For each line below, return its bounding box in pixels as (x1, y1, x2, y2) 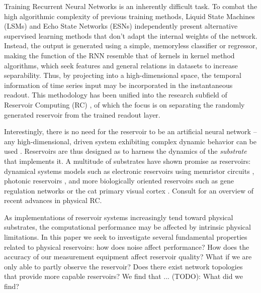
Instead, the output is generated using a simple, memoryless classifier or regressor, (4, 40, 257, 51)
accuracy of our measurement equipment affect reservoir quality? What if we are (4, 251, 252, 262)
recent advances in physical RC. (4, 195, 102, 206)
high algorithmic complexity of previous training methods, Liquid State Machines (4, 11, 255, 21)
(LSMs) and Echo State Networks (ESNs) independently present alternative (4, 21, 238, 31)
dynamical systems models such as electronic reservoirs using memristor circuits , (4, 165, 254, 176)
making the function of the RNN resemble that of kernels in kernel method (4, 50, 235, 60)
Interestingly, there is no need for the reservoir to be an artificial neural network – (4, 126, 257, 137)
